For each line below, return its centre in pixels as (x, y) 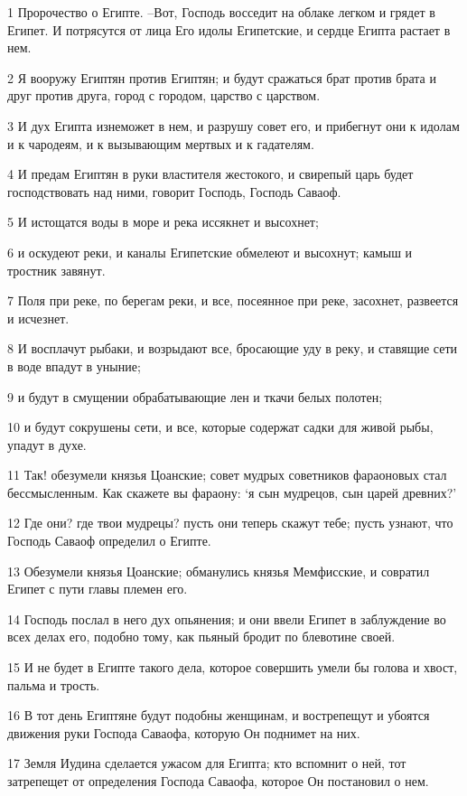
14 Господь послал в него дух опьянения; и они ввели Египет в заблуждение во (227, 618)
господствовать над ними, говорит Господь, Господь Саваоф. (174, 191)
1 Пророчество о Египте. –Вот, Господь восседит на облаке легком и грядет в (221, 12)
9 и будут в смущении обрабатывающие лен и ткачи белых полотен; (195, 396)
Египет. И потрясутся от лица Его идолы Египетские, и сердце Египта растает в (229, 29)
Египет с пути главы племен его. (98, 589)
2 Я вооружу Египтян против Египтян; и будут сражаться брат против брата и (222, 77)
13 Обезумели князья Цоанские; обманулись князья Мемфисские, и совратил (219, 571)
